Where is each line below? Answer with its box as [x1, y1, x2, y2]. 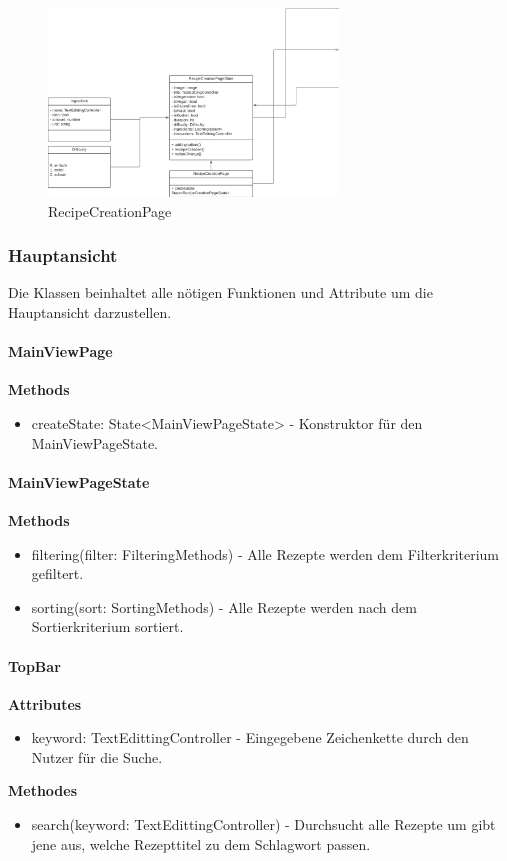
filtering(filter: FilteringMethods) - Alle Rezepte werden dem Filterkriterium [31, 543, 500, 564]
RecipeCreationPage [48, 200, 172, 221]
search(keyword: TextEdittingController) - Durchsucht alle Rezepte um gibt [31, 814, 496, 835]
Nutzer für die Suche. [31, 746, 163, 767]
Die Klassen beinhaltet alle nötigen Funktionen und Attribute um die [8, 282, 433, 303]
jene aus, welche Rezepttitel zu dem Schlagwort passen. [31, 833, 371, 854]
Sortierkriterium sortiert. [31, 616, 184, 637]
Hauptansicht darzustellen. [8, 301, 172, 322]
